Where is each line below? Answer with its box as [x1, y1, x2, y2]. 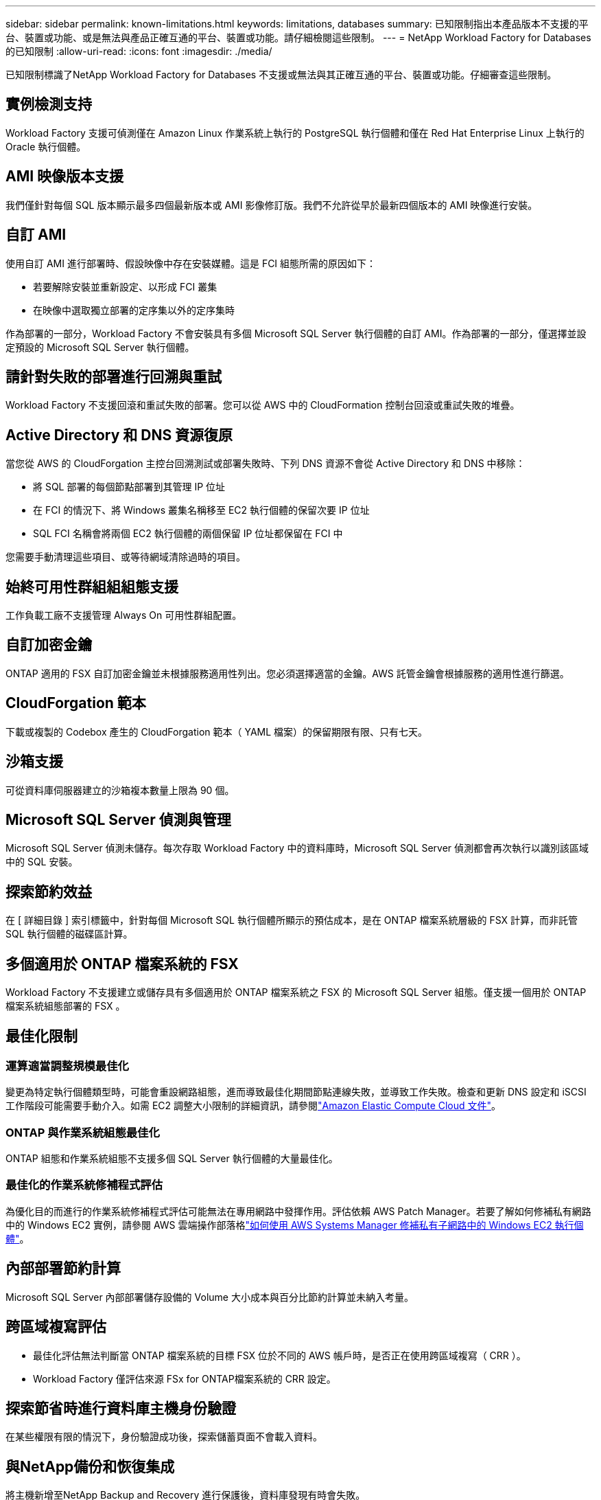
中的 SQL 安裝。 [5, 856, 78, 868]
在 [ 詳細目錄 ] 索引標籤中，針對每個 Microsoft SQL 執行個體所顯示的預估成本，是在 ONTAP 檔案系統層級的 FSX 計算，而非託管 [5, 914, 578, 927]
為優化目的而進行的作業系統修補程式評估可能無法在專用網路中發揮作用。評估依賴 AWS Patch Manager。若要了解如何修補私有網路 [5, 1205, 591, 1217]
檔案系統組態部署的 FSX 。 [5, 1000, 126, 1012]
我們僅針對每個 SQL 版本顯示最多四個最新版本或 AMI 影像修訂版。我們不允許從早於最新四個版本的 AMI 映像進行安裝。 [5, 198, 538, 211]
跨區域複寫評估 [5, 1318, 106, 1336]
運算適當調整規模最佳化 [5, 1058, 129, 1073]
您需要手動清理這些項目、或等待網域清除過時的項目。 [5, 551, 246, 563]
